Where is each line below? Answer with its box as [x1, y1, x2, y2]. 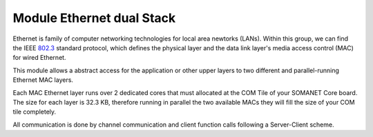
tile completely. [12, 107, 57, 116]
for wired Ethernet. [12, 54, 66, 62]
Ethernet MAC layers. [12, 76, 74, 84]
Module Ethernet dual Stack [12, 10, 176, 25]
